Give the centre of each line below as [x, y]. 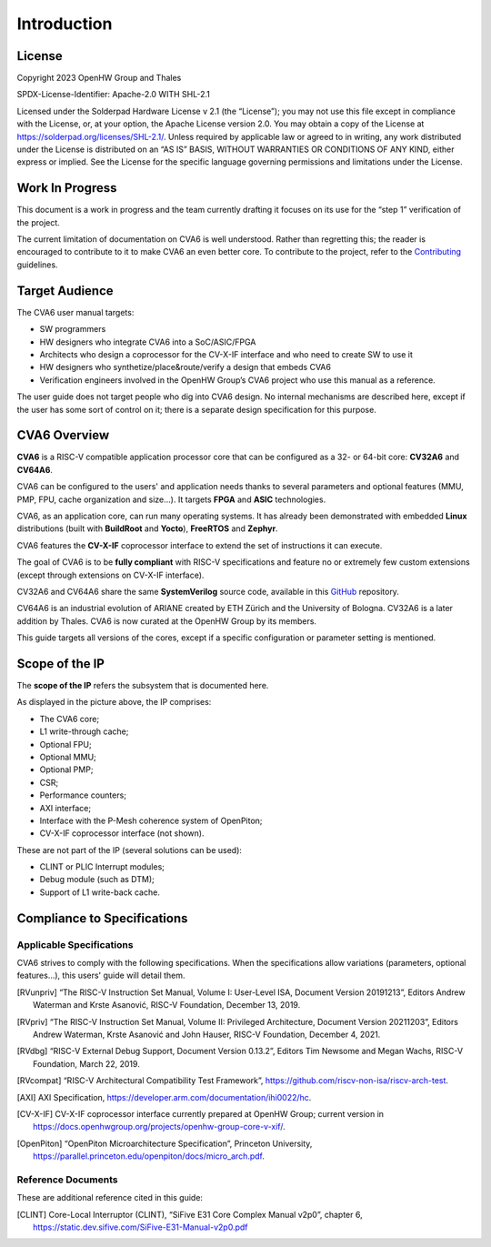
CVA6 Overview [63, 435]
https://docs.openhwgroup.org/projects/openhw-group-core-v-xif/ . [159, 1127]
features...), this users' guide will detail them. [101, 975]
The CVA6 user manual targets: [75, 312]
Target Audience [65, 291]
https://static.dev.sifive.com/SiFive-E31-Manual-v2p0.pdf [140, 1227]
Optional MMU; [68, 757]
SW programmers [73, 329]
